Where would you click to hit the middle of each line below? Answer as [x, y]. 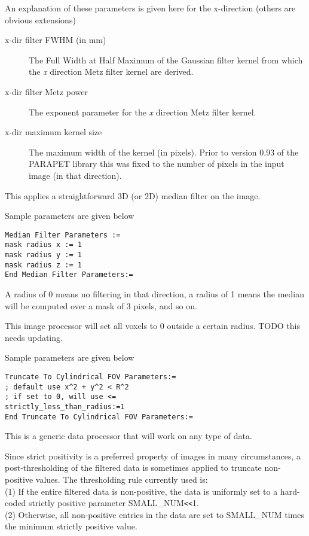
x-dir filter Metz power [46, 91]
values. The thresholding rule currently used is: [122, 479]
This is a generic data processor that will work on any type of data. [129, 436]
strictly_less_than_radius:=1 [65, 406]
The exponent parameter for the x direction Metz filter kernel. [143, 112]
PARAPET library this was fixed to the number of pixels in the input [157, 164]
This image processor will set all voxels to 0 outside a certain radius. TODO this [153, 326]
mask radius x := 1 [43, 245]
